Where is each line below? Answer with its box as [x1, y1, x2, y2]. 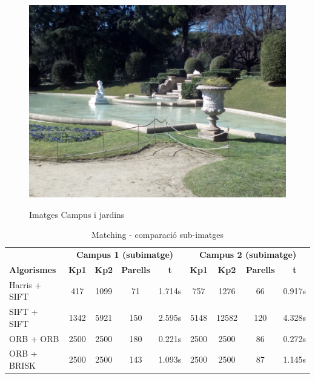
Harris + [9, 278, 42, 291]
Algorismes [9, 263, 56, 275]
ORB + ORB [9, 332, 59, 344]
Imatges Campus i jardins [29, 208, 125, 220]
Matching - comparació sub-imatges [91, 228, 224, 241]
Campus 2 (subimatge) [199, 248, 297, 261]
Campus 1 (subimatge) [76, 248, 174, 261]
